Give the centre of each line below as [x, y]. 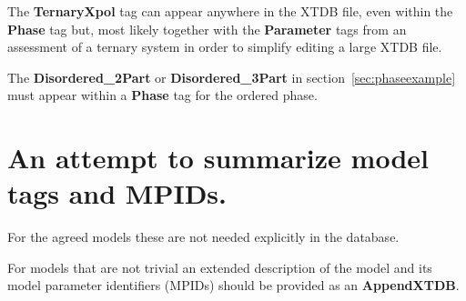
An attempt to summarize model [218, 158]
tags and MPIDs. [117, 193]
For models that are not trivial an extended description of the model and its [220, 267]
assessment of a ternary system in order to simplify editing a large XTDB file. [225, 47]
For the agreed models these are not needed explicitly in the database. [203, 237]
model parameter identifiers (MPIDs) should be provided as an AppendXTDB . [233, 285]
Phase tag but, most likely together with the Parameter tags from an [207, 29]
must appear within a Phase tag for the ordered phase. [162, 95]
